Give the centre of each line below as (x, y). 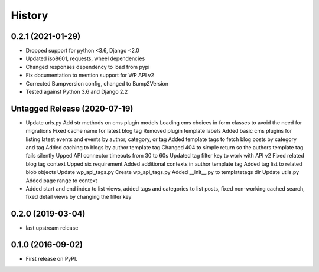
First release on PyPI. (52, 259)
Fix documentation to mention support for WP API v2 (90, 75)
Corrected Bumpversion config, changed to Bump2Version (97, 83)
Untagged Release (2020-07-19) (72, 108)
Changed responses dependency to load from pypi (88, 67)
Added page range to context (61, 181)
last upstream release (52, 228)
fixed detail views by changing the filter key (79, 197)
